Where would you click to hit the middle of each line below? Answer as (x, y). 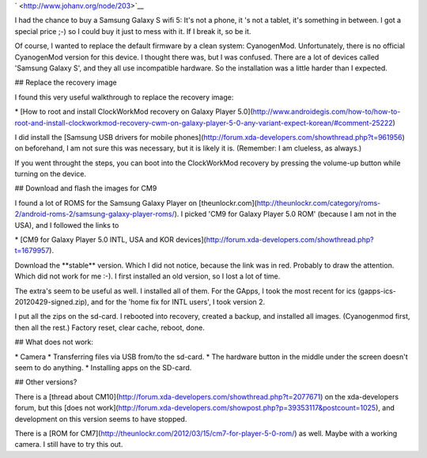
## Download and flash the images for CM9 (86, 188)
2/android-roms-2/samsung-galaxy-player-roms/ (94, 214)
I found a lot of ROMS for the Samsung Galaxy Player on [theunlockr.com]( (136, 203)
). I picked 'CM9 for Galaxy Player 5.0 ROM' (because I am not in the (285, 214)
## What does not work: (54, 342)
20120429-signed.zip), (52, 301)
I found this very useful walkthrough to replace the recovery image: (124, 97)
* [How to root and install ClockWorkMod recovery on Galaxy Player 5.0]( (134, 112)
